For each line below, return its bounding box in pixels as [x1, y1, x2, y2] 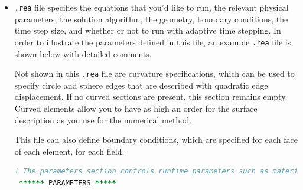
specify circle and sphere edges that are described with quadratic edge [14, 78, 268, 91]
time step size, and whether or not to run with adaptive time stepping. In [14, 24, 281, 37]
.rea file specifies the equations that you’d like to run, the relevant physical [14, 1, 289, 13]
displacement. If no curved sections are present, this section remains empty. [14, 90, 288, 103]
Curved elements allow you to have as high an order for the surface [14, 101, 258, 114]
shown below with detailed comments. [14, 47, 152, 60]
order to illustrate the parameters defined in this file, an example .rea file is [14, 35, 291, 48]
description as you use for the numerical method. [14, 113, 192, 126]
